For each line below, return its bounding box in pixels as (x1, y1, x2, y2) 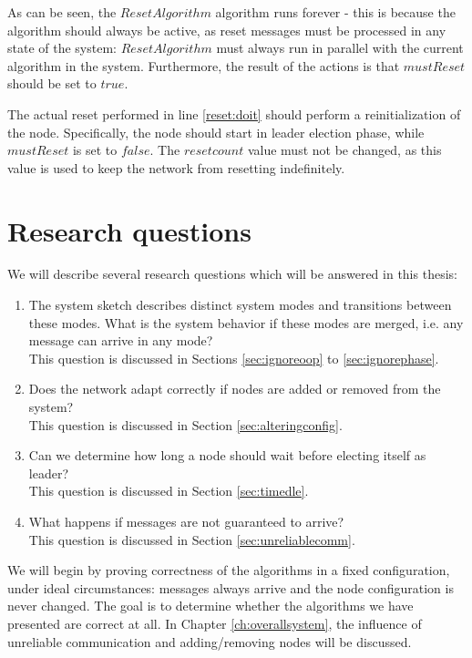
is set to (72, 140, 118, 159)
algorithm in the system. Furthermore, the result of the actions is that (7, 56, 400, 75)
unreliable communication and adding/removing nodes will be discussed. (7, 632, 412, 651)
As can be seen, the (7, 3, 117, 21)
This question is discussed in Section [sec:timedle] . (28, 481, 309, 500)
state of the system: (7, 38, 117, 57)
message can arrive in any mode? (28, 331, 213, 350)
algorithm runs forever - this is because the (215, 3, 456, 21)
